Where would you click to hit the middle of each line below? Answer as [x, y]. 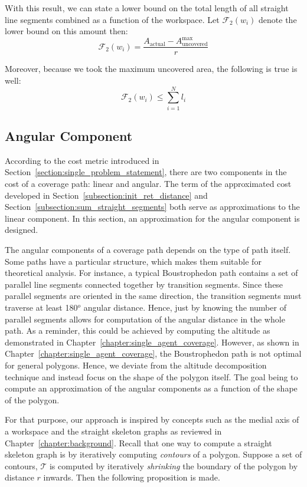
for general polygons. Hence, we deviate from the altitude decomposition [136, 365]
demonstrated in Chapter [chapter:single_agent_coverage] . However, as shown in [152, 342]
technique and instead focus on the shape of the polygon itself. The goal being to [151, 376]
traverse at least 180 [41, 307]
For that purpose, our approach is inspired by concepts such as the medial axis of [152, 419]
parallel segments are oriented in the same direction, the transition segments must [153, 296]
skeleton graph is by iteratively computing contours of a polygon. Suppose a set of [153, 454]
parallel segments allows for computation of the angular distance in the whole [145, 319]
